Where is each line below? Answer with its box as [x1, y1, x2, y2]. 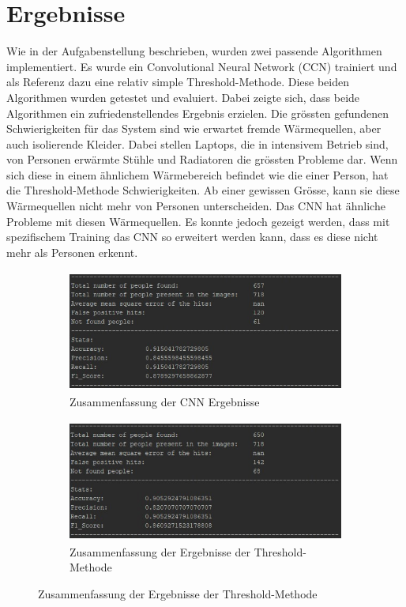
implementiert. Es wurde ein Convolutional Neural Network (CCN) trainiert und [6, 58, 397, 74]
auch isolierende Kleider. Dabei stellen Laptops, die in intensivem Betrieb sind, [6, 135, 389, 152]
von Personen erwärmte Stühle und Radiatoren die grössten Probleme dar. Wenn [6, 151, 398, 168]
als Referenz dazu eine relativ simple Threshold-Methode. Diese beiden [6, 74, 350, 90]
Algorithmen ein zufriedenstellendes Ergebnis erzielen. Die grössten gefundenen [6, 104, 389, 121]
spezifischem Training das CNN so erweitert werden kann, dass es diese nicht [6, 228, 378, 245]
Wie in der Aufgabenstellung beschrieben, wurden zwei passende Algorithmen [6, 43, 382, 59]
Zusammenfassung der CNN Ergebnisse [70, 394, 260, 410]
